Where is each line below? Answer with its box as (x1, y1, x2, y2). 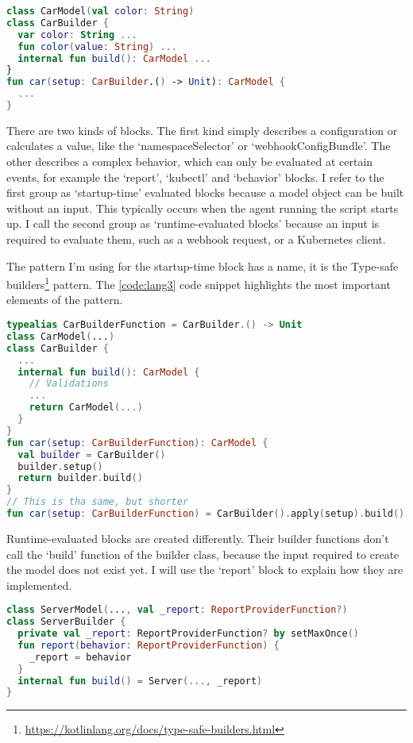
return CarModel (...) (29, 402, 143, 414)
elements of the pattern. (6, 291, 123, 308)
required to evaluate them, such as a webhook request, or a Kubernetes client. (6, 231, 386, 248)
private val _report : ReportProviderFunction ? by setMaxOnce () (17, 628, 359, 640)
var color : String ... (17, 29, 137, 40)
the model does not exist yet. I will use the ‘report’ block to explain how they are (6, 561, 403, 578)
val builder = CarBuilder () (17, 448, 166, 460)
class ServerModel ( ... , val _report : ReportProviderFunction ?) (6, 604, 348, 616)
